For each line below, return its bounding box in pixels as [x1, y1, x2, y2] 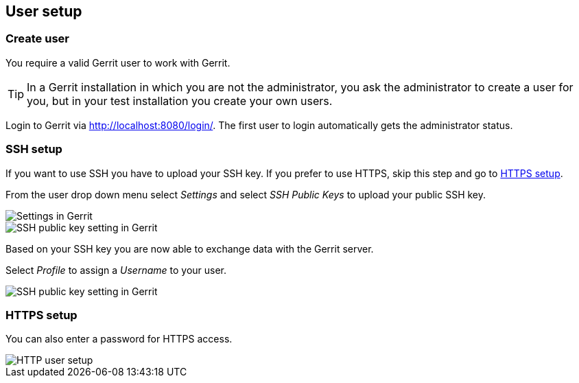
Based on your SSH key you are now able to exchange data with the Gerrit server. [5, 242, 374, 255]
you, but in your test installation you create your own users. [27, 93, 333, 108]
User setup [5, 3, 82, 20]
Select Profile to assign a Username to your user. [5, 264, 227, 276]
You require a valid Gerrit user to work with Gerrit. [5, 56, 231, 69]
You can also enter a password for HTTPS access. [5, 333, 233, 345]
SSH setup [5, 142, 62, 156]
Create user [5, 32, 69, 46]
